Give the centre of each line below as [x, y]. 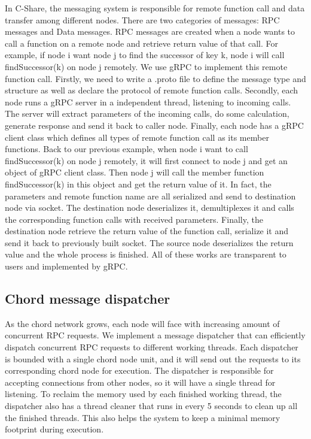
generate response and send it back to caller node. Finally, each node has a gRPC [154, 125]
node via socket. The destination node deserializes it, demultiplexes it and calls [150, 208]
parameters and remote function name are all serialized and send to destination [150, 196]
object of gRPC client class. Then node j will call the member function [135, 172]
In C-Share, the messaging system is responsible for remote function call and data [155, 8]
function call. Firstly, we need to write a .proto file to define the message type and [155, 78]
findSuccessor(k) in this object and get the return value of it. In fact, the [138, 184]
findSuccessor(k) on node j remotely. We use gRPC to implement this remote [146, 66]
